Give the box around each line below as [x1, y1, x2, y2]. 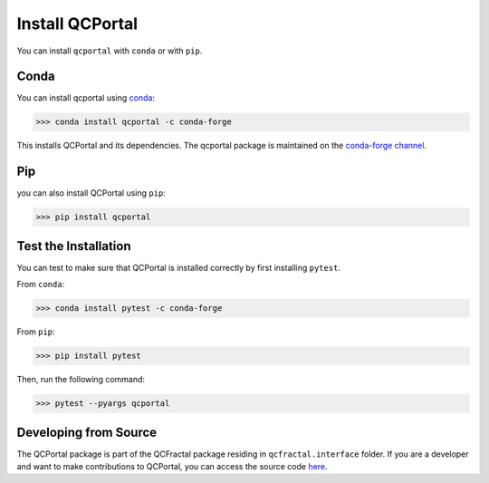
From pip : [16, 326, 55, 337]
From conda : [16, 279, 65, 290]
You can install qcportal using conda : [16, 92, 156, 103]
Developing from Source [16, 424, 158, 440]
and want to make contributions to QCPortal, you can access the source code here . [16, 461, 328, 472]
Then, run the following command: [16, 374, 145, 385]
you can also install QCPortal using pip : [16, 188, 167, 198]
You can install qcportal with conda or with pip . [16, 45, 203, 56]
